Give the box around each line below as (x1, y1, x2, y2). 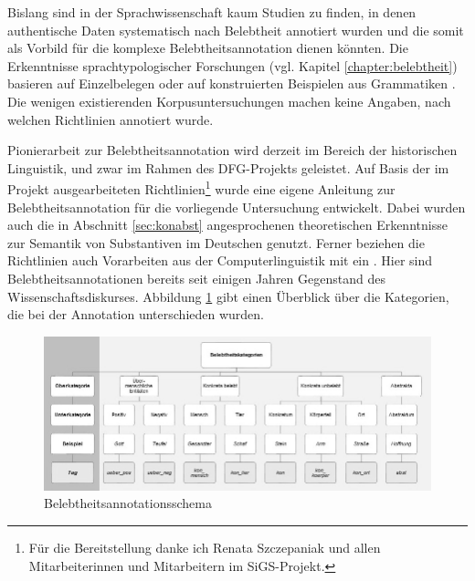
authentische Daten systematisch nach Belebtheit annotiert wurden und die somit (7, 20, 464, 39)
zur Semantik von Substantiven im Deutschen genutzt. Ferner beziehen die (7, 233, 425, 252)
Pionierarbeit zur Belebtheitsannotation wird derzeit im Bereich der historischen (7, 140, 458, 160)
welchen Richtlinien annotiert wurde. (7, 109, 214, 129)
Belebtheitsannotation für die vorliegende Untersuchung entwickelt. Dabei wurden (7, 197, 466, 216)
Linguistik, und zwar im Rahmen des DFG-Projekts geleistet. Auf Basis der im (7, 158, 449, 177)
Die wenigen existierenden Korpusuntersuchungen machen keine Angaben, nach (7, 91, 451, 110)
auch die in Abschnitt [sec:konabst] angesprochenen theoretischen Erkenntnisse (7, 215, 448, 234)
